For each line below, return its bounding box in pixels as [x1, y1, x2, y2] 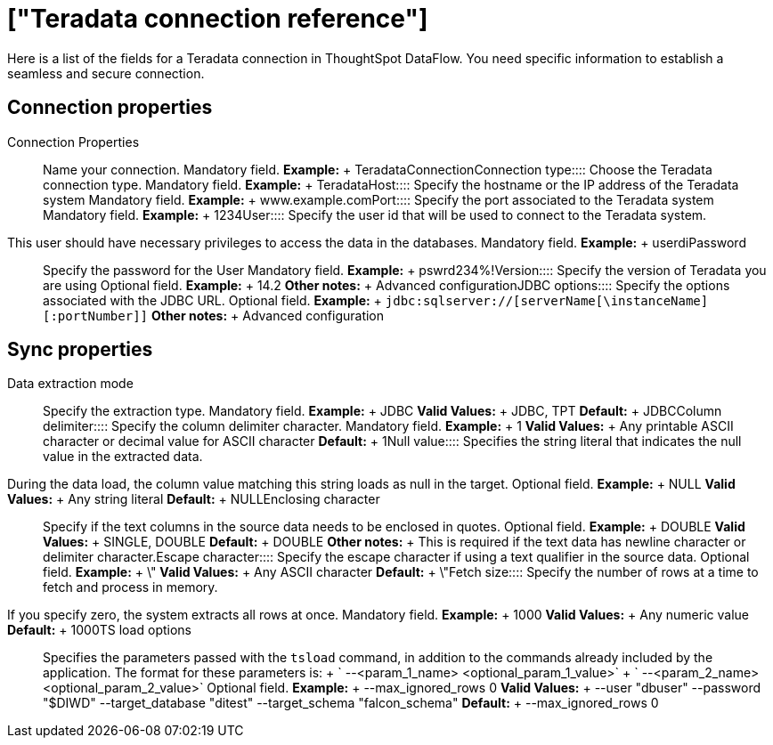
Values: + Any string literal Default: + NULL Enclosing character [7, 491, 380, 507]
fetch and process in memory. [43, 579, 218, 595]
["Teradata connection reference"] [7, 4, 428, 34]
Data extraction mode [7, 376, 134, 392]
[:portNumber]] [43, 308, 149, 323]
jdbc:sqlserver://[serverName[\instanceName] [385, 293, 709, 308]
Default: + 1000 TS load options [7, 622, 191, 638]
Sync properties [7, 338, 153, 361]
